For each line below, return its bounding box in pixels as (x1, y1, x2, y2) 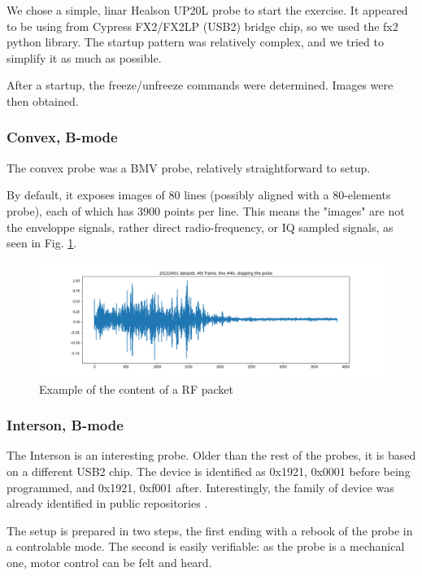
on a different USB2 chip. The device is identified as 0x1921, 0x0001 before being (7, 462, 411, 479)
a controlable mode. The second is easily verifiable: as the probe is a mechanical (7, 538, 405, 555)
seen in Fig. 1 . (7, 234, 77, 251)
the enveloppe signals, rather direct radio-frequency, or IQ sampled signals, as (7, 218, 394, 235)
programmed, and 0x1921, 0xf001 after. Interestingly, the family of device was (7, 478, 394, 495)
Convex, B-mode (7, 127, 118, 147)
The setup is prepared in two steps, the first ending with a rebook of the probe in (7, 521, 413, 539)
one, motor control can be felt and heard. (7, 553, 212, 570)
